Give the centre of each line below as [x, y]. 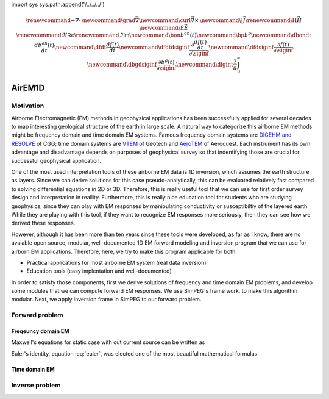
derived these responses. [43, 223]
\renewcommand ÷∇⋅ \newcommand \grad [80, 20]
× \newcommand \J [219, 20]
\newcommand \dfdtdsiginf [154, 47]
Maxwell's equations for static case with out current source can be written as [108, 342]
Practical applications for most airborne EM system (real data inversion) [116, 262]
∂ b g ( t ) [167, 62]
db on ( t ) [44, 44]
